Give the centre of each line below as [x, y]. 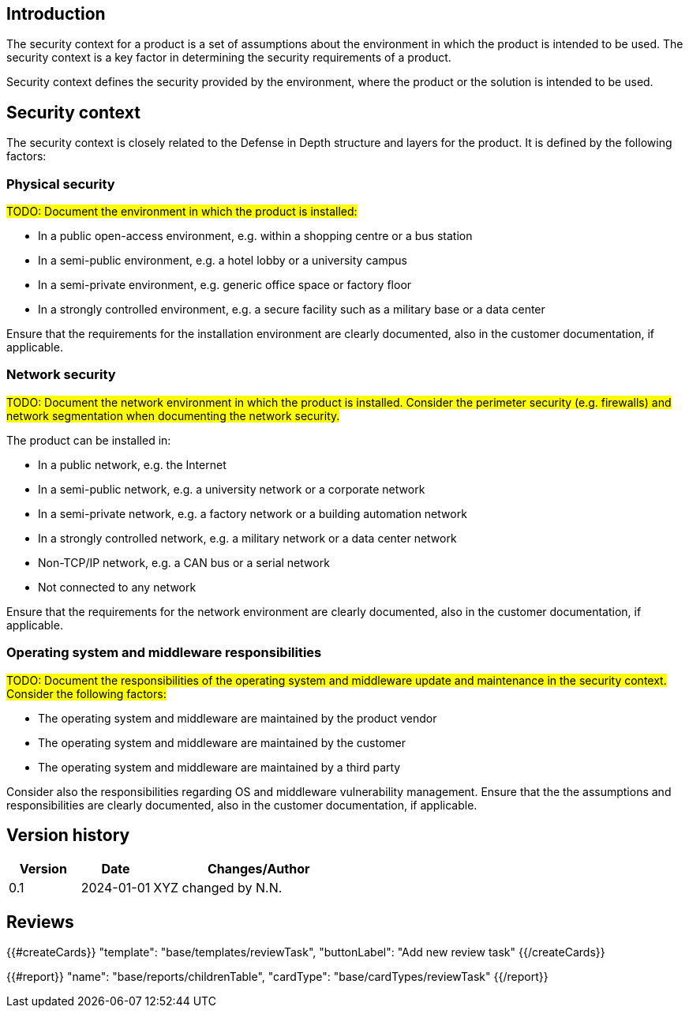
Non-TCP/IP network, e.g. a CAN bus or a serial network [184, 562]
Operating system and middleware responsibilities [164, 653]
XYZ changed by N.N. [218, 888]
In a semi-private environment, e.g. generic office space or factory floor [225, 285]
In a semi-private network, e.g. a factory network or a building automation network [253, 513]
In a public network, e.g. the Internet [132, 464]
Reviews [40, 922]
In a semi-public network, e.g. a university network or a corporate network [232, 489]
